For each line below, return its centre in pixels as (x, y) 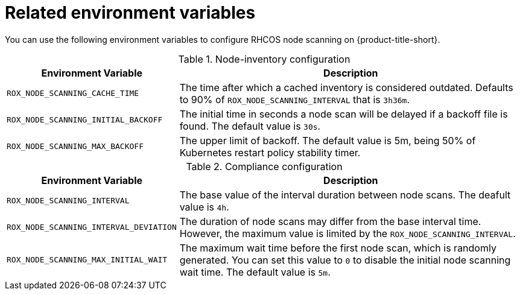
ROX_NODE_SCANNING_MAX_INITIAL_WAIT (87, 260)
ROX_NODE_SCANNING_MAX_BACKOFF (75, 147)
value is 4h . (204, 207)
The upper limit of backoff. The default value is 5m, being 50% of (328, 140)
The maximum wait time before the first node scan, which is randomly (338, 248)
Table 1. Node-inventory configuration (264, 59)
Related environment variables (130, 13)
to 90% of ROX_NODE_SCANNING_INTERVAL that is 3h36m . (295, 99)
